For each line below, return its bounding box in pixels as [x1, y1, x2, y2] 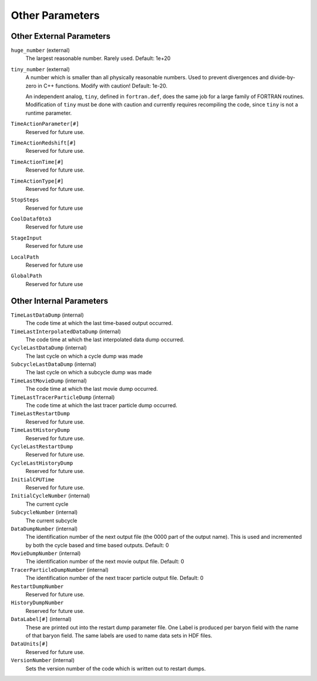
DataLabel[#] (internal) [11, 616, 72, 623]
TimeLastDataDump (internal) [11, 311, 85, 318]
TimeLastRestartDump [11, 410, 70, 417]
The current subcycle [25, 517, 77, 524]
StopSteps [11, 197, 39, 203]
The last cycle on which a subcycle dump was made [25, 369, 152, 376]
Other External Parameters [11, 31, 111, 41]
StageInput [11, 234, 42, 241]
